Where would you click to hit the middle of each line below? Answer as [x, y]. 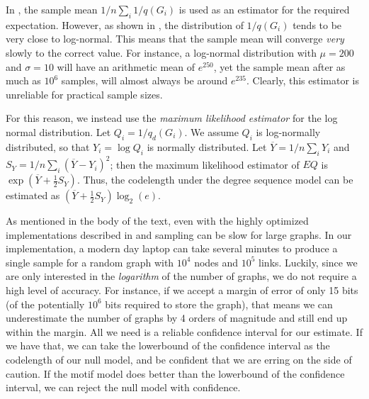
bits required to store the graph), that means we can [219, 304]
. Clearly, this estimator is [303, 80]
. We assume [211, 131]
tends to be [317, 24]
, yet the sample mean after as [279, 66]
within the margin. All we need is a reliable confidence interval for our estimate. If [184, 331]
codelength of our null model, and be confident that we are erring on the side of [179, 359]
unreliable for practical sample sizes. [84, 94]
